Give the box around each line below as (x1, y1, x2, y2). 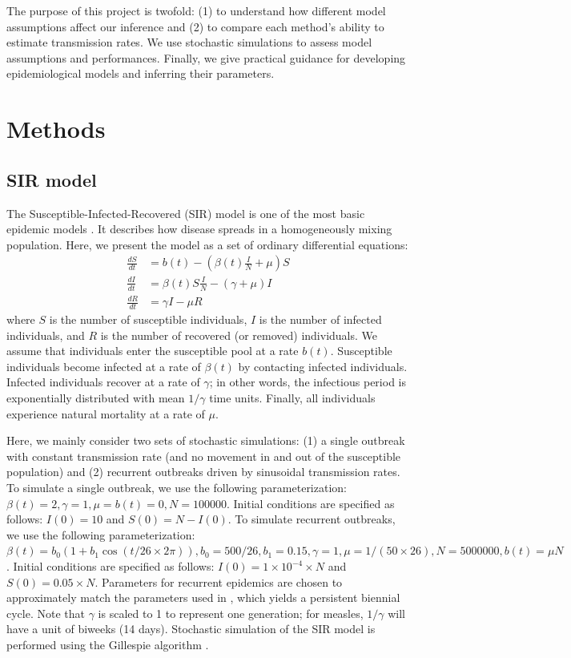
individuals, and (6, 326, 85, 343)
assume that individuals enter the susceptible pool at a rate (6, 342, 299, 359)
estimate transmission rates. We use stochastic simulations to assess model (6, 34, 372, 50)
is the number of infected (259, 311, 382, 328)
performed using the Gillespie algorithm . (6, 636, 209, 652)
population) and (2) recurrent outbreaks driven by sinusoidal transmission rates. (6, 463, 400, 480)
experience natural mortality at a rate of (6, 405, 205, 422)
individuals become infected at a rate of (6, 357, 201, 374)
